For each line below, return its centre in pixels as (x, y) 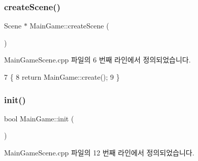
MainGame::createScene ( (69, 26)
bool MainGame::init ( (39, 118)
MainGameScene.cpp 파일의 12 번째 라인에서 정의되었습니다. (99, 152)
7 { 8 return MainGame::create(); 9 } (62, 77)
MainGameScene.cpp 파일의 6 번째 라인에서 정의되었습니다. (97, 60)
